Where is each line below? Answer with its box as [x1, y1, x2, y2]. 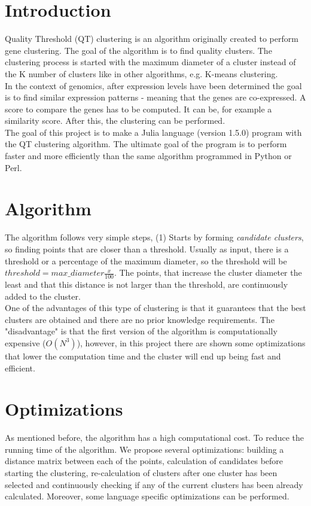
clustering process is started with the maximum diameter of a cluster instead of [5, 56, 296, 68]
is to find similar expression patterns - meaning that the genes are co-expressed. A [5, 91, 306, 103]
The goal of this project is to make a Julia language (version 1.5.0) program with [5, 126, 302, 138]
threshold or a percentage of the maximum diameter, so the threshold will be [5, 254, 287, 267]
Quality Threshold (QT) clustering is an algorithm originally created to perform [5, 32, 298, 45]
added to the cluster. [5, 289, 81, 302]
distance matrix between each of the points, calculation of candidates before [5, 455, 283, 467]
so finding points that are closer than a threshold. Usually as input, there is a [5, 242, 289, 255]
